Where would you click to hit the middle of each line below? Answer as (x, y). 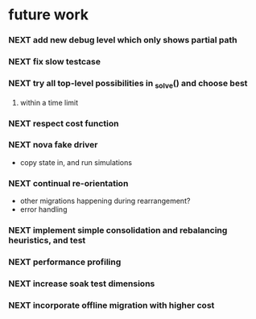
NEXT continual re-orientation (68, 183)
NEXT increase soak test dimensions (82, 284)
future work (48, 15)
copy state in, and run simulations (76, 162)
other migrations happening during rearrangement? (105, 201)
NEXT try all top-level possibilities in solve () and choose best (128, 84)
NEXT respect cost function (64, 123)
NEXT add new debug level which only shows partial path (123, 40)
